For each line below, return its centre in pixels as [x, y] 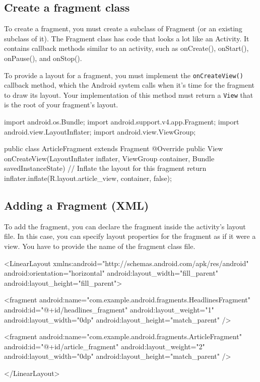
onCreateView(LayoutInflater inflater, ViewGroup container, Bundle [109, 158]
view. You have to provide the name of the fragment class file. [100, 246]
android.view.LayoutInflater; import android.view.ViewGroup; [100, 131]
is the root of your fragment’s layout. [61, 105]
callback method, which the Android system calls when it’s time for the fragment [129, 85]
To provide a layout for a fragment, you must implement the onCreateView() [124, 75]
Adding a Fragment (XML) [77, 205]
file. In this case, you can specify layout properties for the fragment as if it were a [130, 236]
